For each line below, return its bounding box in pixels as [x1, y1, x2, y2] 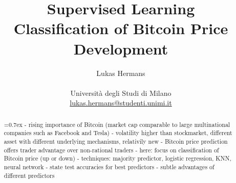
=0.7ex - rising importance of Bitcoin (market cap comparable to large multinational [4, 120, 230, 128]
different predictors [4, 171, 55, 179]
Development [73, 38, 168, 59]
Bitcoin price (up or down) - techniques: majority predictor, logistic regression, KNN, [4, 154, 231, 163]
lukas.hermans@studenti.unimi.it [70, 97, 172, 108]
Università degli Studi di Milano [70, 87, 171, 98]
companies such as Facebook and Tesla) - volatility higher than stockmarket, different [4, 128, 232, 137]
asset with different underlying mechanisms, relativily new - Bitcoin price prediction [4, 137, 228, 145]
